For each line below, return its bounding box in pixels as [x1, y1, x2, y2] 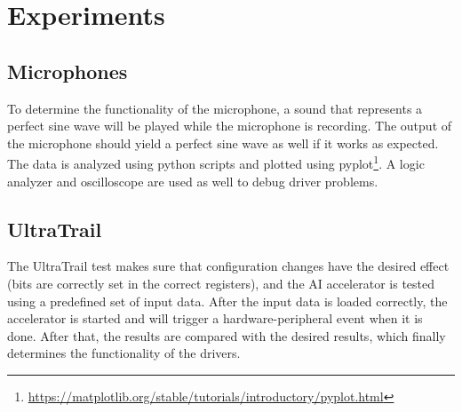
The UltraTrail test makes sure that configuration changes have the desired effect [7, 257, 450, 275]
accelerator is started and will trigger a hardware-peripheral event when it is [7, 309, 423, 328]
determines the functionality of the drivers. [7, 344, 241, 362]
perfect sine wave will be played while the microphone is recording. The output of [7, 116, 452, 135]
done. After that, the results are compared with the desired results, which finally [7, 326, 446, 345]
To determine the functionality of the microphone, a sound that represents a [7, 99, 423, 117]
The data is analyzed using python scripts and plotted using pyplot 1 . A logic [7, 152, 425, 173]
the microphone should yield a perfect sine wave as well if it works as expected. [7, 133, 439, 152]
